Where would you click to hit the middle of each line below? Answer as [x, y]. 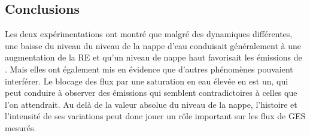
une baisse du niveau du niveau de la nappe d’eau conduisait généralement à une [153, 45]
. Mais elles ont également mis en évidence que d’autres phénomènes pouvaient [149, 69]
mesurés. [21, 127]
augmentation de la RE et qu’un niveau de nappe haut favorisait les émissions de [154, 57]
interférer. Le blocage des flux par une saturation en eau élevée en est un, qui [147, 81]
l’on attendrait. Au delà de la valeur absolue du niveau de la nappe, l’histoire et [151, 104]
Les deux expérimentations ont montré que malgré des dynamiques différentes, [149, 34]
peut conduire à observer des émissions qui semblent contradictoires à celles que [151, 93]
